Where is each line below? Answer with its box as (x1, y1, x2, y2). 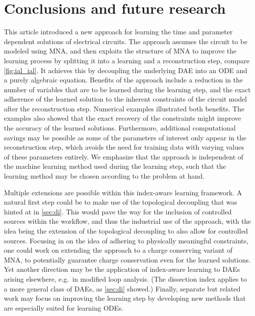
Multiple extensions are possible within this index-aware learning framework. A (4, 187, 242, 197)
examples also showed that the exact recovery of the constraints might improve (4, 113, 241, 123)
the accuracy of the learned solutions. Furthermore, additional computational (4, 123, 236, 133)
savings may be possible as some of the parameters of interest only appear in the (4, 132, 247, 142)
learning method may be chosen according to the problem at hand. (4, 171, 204, 181)
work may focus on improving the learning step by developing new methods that (4, 293, 246, 303)
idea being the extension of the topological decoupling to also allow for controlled (4, 226, 248, 236)
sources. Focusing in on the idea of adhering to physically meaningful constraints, (4, 235, 249, 245)
